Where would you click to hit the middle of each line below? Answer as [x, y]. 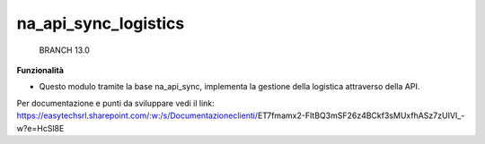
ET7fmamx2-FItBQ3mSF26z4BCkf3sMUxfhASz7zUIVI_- [361, 115]
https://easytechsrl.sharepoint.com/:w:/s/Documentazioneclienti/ [137, 115]
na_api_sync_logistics [101, 23]
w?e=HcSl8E [40, 128]
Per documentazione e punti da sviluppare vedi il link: [115, 103]
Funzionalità [40, 70]
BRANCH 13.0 [64, 50]
